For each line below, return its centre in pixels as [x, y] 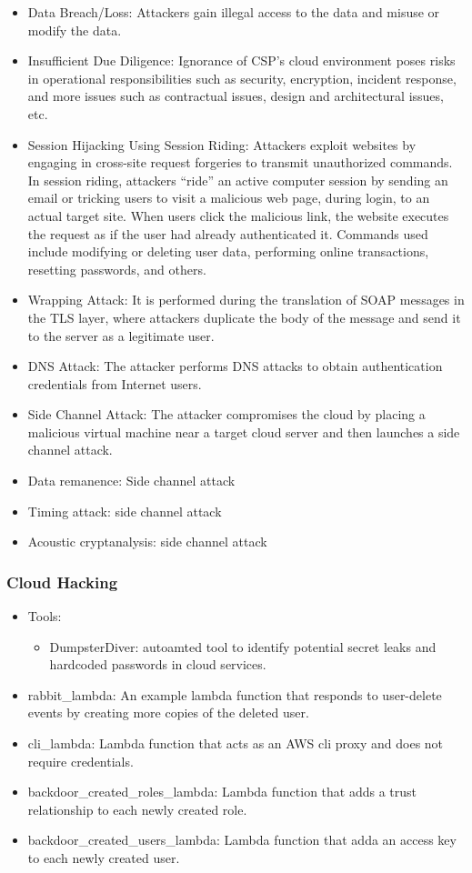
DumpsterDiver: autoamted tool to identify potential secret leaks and [243, 646]
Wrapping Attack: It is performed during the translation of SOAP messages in [246, 300]
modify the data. [75, 30]
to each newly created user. [104, 858]
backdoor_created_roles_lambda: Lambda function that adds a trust [222, 792]
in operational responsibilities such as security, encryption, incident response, [242, 78]
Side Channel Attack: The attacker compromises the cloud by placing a [226, 414]
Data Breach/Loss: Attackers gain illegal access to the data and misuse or [234, 12]
